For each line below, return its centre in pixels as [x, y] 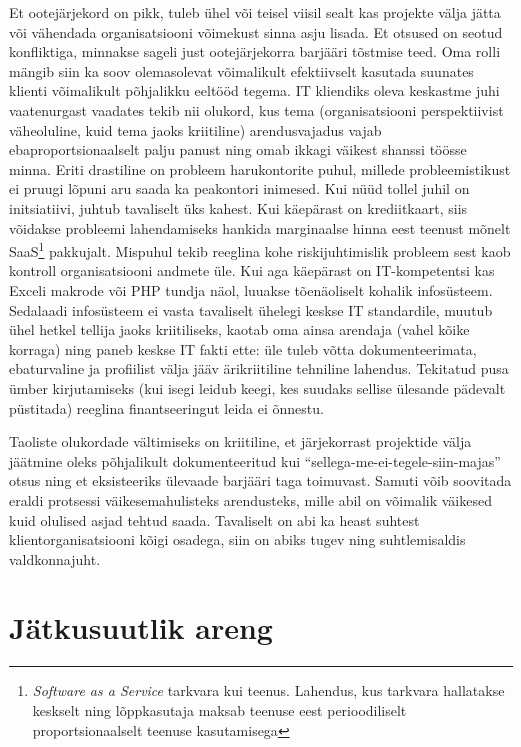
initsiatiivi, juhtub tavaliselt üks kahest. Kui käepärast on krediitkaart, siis [238, 207]
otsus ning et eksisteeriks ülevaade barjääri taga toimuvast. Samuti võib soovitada [260, 480]
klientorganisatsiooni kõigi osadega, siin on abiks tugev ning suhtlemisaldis [237, 539]
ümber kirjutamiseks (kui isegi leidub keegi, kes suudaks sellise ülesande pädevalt [257, 387]
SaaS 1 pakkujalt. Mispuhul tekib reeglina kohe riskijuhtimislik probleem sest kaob [260, 249]
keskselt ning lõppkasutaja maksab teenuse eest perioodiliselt [219, 710]
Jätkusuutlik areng [141, 627]
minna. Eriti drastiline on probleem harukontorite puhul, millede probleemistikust [260, 168]
